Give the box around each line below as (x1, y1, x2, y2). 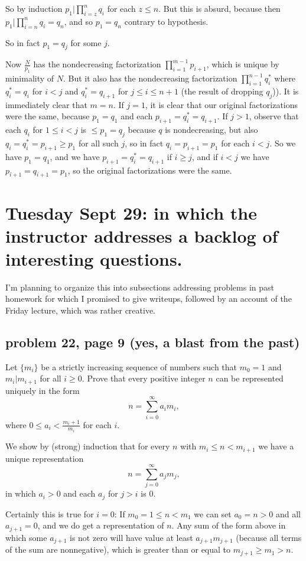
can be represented (216, 372, 284, 384)
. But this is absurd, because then (158, 2, 281, 14)
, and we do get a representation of (37, 519, 164, 531)
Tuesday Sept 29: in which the (5, 200, 257, 224)
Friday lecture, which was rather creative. (5, 304, 156, 317)
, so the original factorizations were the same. (67, 164, 232, 176)
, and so (64, 15, 93, 27)
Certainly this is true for (5, 507, 94, 520)
